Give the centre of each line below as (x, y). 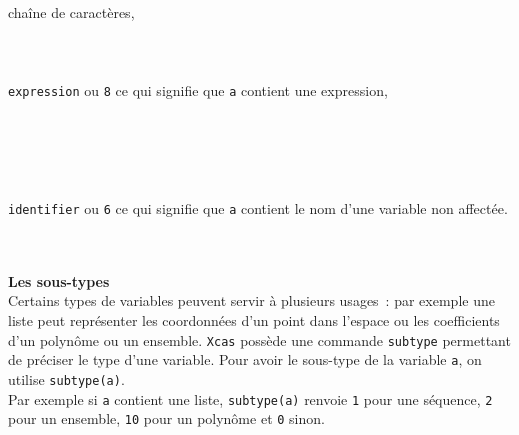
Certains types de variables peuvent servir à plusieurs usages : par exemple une (251, 300)
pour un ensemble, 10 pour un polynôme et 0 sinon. (166, 418)
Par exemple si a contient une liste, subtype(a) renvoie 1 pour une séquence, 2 (250, 398)
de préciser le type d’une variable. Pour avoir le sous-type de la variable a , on (245, 359)
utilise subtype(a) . (66, 378)
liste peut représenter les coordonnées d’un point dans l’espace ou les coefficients (254, 320)
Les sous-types (59, 280)
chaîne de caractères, (71, 12)
